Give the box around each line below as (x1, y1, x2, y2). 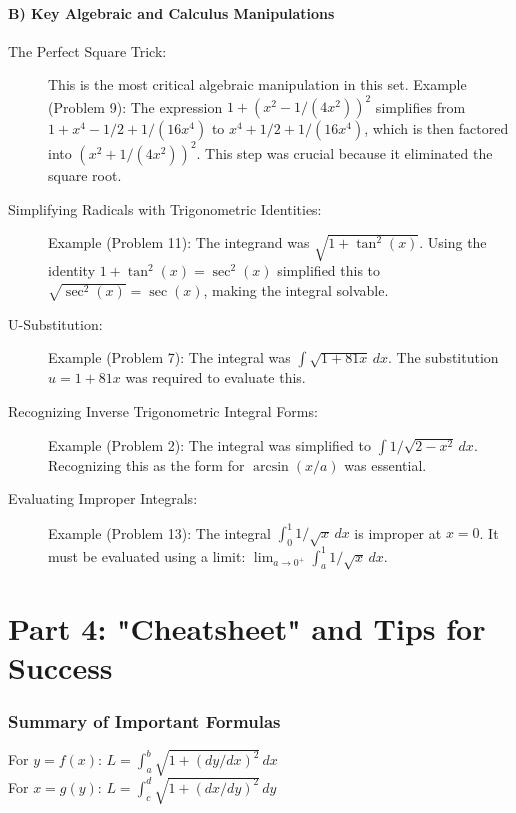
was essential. (344, 454, 427, 475)
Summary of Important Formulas (8, 708, 281, 733)
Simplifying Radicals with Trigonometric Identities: (8, 198, 322, 219)
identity (48, 260, 96, 281)
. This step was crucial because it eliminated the (196, 142, 493, 163)
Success (8, 646, 113, 687)
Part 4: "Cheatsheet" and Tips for (8, 607, 486, 648)
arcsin (252, 459, 289, 474)
